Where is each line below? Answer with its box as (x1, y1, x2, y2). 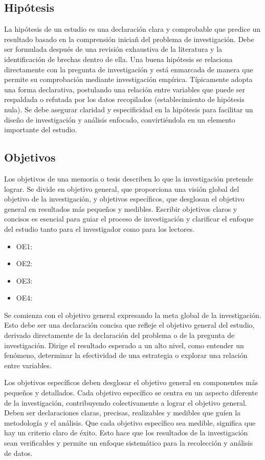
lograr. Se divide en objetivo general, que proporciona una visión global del (4, 183, 239, 194)
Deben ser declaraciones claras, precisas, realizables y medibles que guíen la (4, 407, 241, 418)
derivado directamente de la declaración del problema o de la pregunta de (4, 330, 235, 341)
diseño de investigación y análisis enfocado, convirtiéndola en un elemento (4, 114, 235, 125)
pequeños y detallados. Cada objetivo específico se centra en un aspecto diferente (4, 387, 258, 398)
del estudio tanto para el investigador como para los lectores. (4, 223, 195, 234)
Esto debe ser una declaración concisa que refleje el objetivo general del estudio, (4, 319, 255, 330)
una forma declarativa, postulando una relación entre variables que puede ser (4, 84, 246, 94)
